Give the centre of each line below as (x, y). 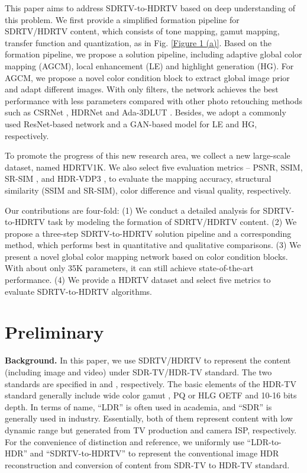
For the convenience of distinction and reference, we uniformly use (125, 441)
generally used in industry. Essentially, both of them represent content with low (149, 418)
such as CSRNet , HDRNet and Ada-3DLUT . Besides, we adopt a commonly (146, 112)
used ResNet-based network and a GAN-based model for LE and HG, (131, 123)
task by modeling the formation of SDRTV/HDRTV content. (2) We (172, 222)
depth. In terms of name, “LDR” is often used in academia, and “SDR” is (138, 406)
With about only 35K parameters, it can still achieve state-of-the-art (129, 268)
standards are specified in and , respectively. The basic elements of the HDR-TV (151, 383)
